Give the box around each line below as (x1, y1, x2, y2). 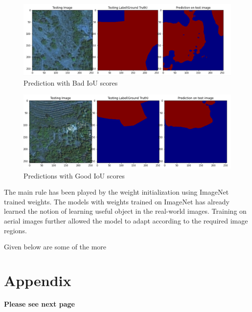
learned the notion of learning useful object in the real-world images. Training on (4, 206, 247, 216)
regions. (4, 225, 27, 235)
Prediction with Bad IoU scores (23, 77, 118, 88)
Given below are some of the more (4, 242, 107, 252)
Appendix (4, 270, 71, 290)
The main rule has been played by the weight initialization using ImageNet (4, 187, 229, 197)
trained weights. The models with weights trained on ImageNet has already (4, 196, 229, 206)
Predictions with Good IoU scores (23, 170, 125, 180)
